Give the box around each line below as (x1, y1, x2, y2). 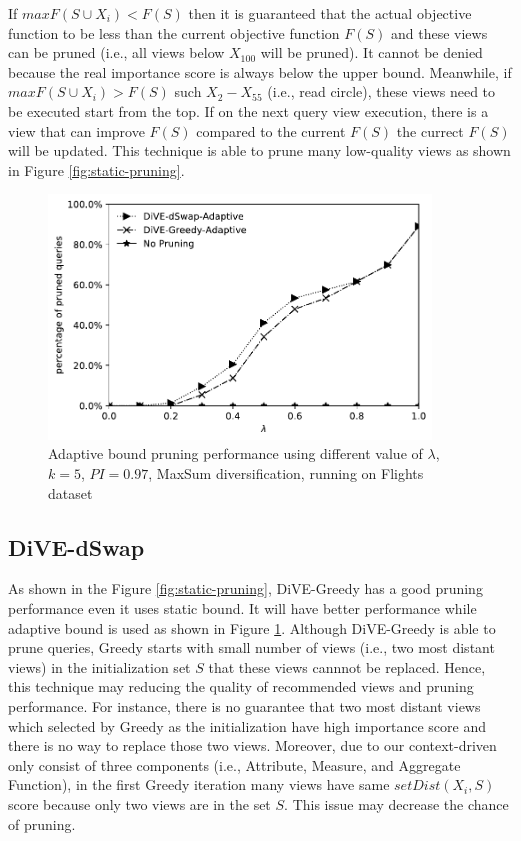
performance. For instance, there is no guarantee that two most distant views (8, 695, 481, 716)
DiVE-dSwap (8, 531, 145, 562)
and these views (391, 22, 488, 43)
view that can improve (8, 120, 145, 141)
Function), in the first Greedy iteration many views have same (8, 774, 390, 795)
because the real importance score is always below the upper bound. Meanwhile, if (8, 61, 512, 82)
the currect (396, 120, 464, 141)
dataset (48, 482, 93, 503)
